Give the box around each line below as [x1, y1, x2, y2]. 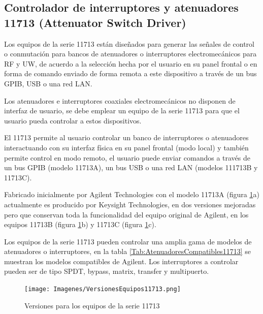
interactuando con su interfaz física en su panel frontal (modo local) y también [4, 142, 249, 152]
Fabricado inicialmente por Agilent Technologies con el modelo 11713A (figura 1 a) [4, 189, 259, 200]
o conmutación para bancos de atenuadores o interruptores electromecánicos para [4, 48, 257, 59]
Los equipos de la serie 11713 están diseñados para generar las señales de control [4, 38, 254, 49]
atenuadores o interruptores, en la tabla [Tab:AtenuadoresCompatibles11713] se [4, 246, 251, 257]
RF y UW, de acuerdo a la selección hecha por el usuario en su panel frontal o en [4, 58, 257, 69]
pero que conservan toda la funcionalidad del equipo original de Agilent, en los [4, 209, 249, 219]
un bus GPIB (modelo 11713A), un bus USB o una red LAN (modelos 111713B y [4, 162, 258, 173]
